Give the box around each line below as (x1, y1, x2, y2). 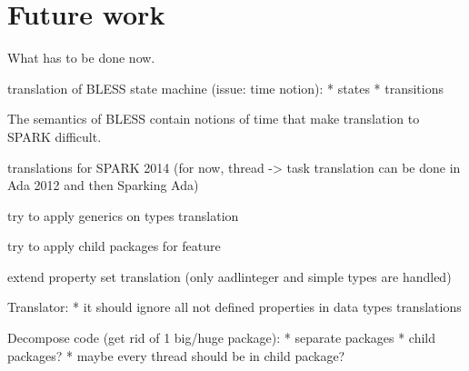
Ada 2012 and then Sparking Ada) (7, 175, 199, 195)
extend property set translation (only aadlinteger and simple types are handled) (7, 266, 452, 286)
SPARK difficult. (7, 126, 102, 145)
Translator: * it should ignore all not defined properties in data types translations (7, 297, 462, 316)
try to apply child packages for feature (7, 236, 221, 256)
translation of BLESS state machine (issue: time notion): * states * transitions (7, 78, 444, 97)
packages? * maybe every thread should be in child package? (7, 346, 345, 365)
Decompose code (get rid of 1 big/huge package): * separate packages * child (7, 328, 436, 347)
